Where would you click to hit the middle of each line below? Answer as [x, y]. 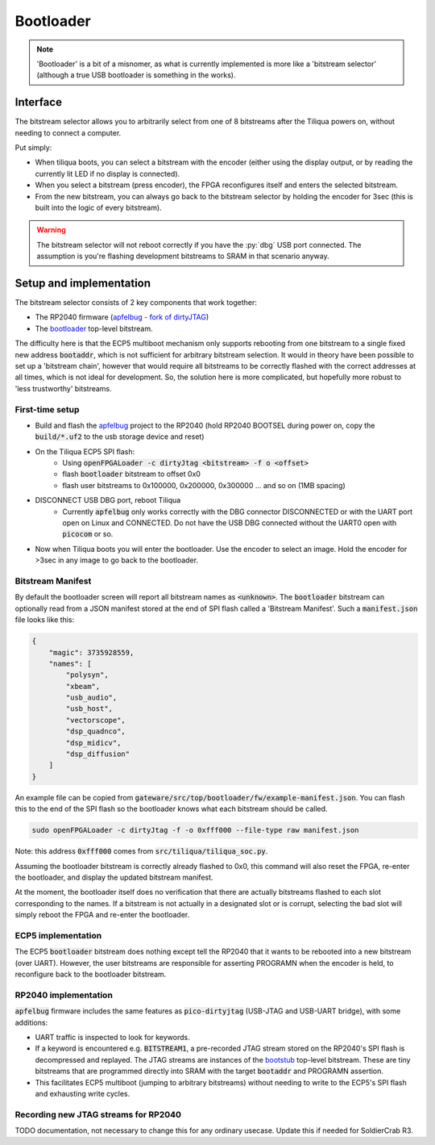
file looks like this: [45, 620]
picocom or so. [88, 534]
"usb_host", [89, 709]
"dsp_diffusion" [98, 754]
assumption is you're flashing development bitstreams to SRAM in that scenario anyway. [183, 256]
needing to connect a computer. [68, 132]
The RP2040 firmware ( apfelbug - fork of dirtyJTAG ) [122, 317]
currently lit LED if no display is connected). [108, 173]
